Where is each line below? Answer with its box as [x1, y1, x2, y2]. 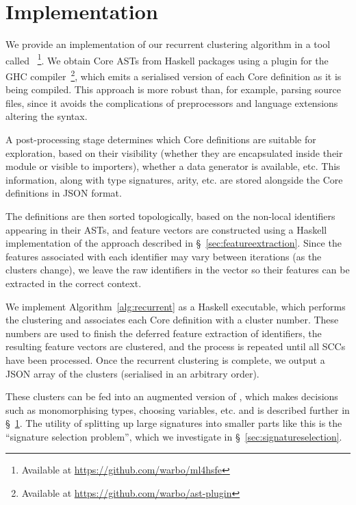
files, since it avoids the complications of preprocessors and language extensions [5, 95, 338, 110]
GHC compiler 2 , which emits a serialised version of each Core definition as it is [5, 66, 342, 83]
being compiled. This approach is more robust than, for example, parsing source [5, 82, 341, 97]
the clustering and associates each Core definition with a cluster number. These [5, 312, 339, 327]
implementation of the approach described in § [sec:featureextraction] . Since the [5, 236, 342, 250]
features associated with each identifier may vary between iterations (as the [5, 249, 322, 263]
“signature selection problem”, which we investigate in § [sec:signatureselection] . [5, 429, 342, 443]
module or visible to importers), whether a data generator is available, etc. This [5, 159, 340, 173]
